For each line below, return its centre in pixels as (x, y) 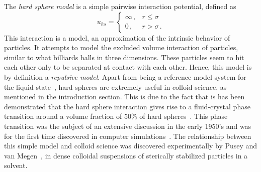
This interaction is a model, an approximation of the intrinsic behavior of (117, 37)
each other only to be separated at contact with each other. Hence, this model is (128, 67)
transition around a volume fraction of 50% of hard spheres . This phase (116, 116)
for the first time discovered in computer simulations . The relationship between (128, 136)
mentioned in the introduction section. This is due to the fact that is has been (124, 97)
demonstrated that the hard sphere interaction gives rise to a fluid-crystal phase (127, 106)
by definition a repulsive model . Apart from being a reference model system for (125, 76)
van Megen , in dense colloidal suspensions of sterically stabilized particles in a (126, 155)
